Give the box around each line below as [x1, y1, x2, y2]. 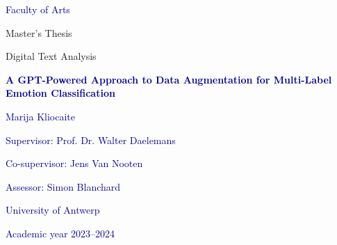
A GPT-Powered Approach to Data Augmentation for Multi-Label [6, 72, 332, 86]
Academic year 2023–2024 [6, 226, 115, 240]
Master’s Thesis [6, 25, 72, 40]
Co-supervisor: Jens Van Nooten [6, 156, 143, 171]
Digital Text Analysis [6, 49, 97, 63]
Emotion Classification [6, 86, 115, 100]
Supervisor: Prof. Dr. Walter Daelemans [6, 132, 176, 147]
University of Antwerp [6, 203, 100, 217]
